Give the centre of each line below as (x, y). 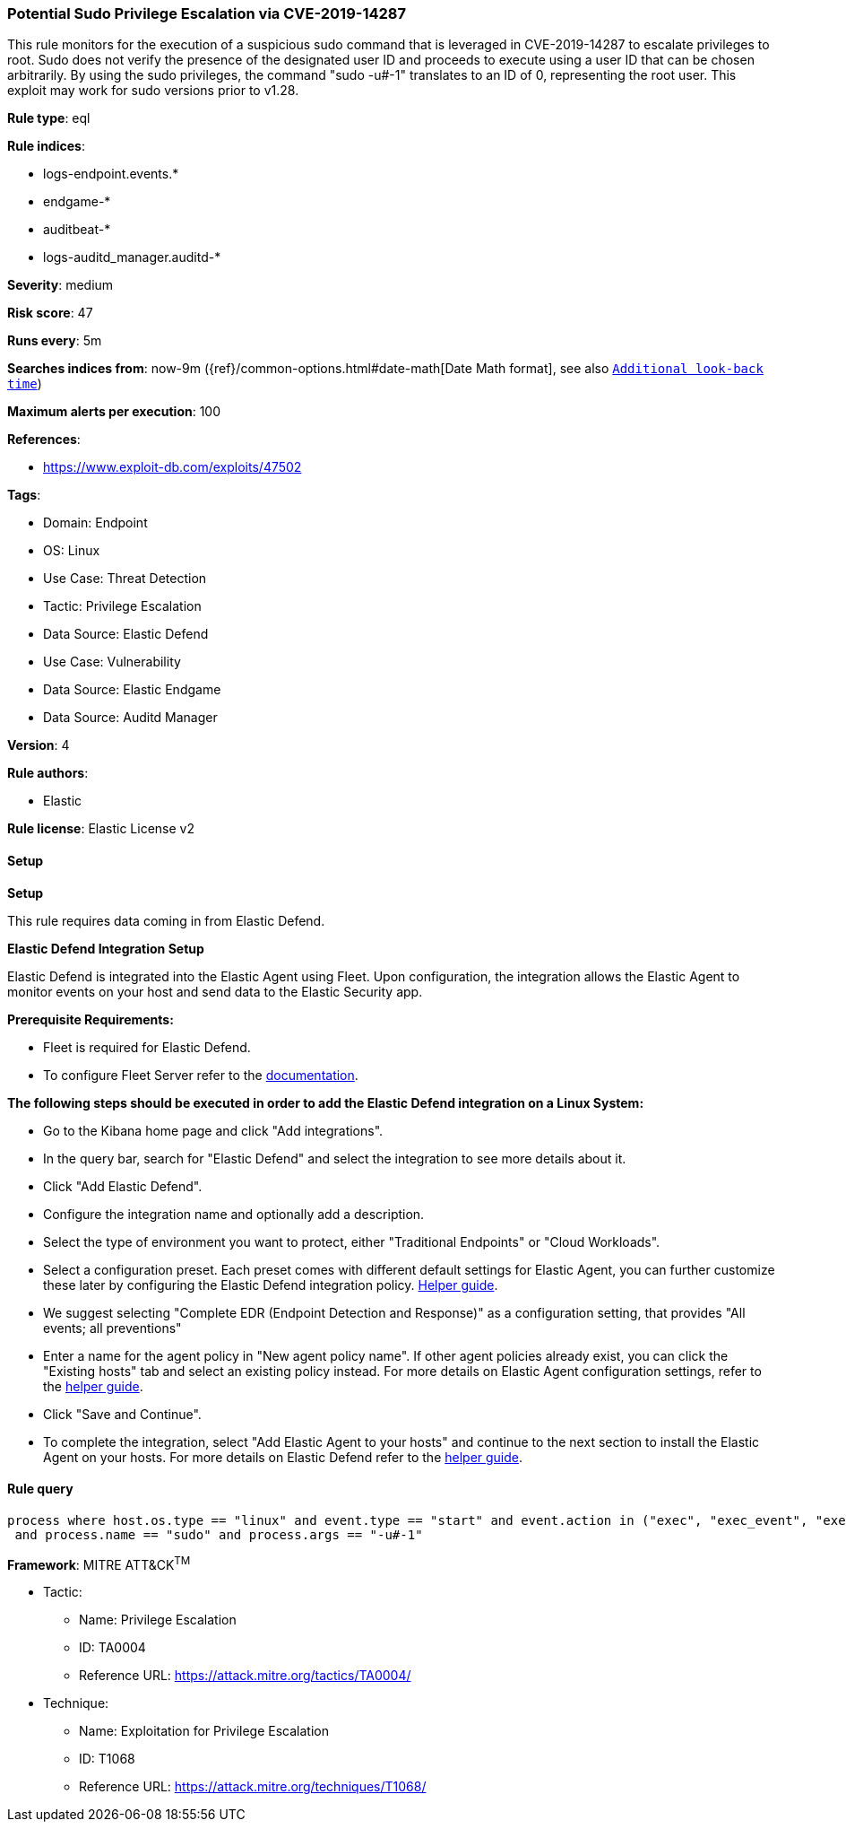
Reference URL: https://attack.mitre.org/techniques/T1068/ (253, 1787)
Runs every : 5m (55, 341)
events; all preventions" (112, 1328)
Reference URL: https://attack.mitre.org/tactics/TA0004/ (245, 1676)
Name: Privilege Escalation (158, 1620)
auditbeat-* (77, 230)
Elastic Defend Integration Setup (106, 948)
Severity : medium (60, 285)
